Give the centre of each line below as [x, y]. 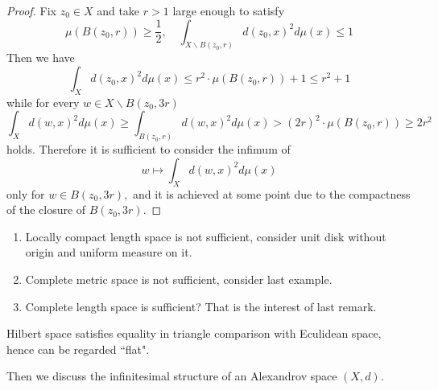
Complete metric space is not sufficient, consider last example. [179, 279]
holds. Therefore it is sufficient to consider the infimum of [149, 149]
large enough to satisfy [229, 10]
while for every [43, 102]
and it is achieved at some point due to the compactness [272, 193]
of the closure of [46, 209]
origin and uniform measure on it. [109, 252]
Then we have [41, 57]
